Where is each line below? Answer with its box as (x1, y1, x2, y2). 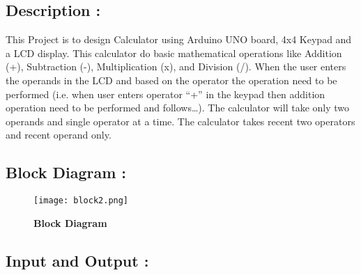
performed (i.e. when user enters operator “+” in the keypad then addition (6, 86, 325, 101)
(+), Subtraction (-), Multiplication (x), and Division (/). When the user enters (6, 59, 346, 74)
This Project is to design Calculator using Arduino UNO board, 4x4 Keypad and (6, 32, 352, 47)
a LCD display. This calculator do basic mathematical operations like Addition (6, 45, 342, 60)
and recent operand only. (6, 127, 112, 142)
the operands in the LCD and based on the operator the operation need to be (6, 72, 337, 87)
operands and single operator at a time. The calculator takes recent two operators (6, 113, 355, 128)
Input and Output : (6, 249, 149, 271)
